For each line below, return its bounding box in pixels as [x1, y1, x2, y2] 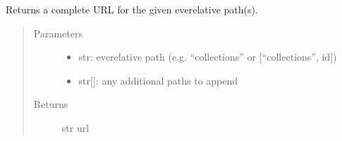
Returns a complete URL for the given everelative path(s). [6, 2, 258, 16]
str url [61, 120, 90, 135]
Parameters [33, 25, 83, 40]
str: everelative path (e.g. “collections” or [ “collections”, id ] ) [78, 49, 337, 64]
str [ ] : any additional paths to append [78, 73, 238, 87]
